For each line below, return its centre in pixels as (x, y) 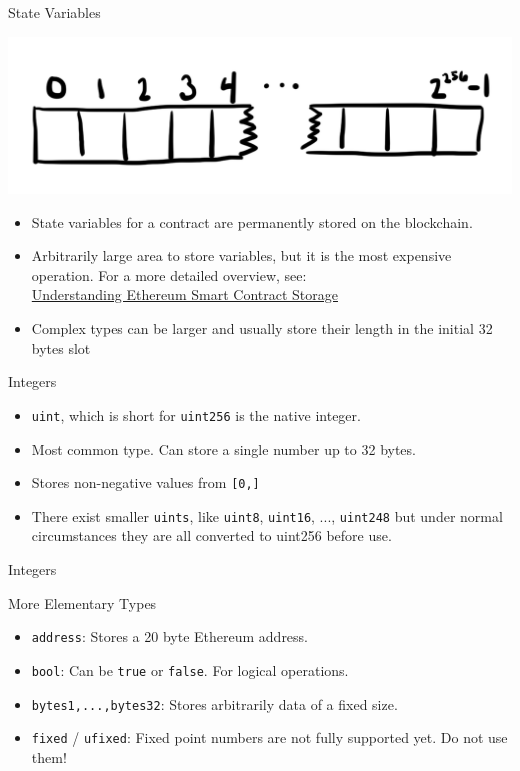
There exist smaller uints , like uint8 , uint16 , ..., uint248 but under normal (267, 515)
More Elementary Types (82, 602)
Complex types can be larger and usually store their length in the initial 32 (262, 328)
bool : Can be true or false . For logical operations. (190, 669)
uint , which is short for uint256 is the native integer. (196, 414)
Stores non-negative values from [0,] (145, 482)
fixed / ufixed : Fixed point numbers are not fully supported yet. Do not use (269, 737)
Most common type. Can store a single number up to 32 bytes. (223, 448)
